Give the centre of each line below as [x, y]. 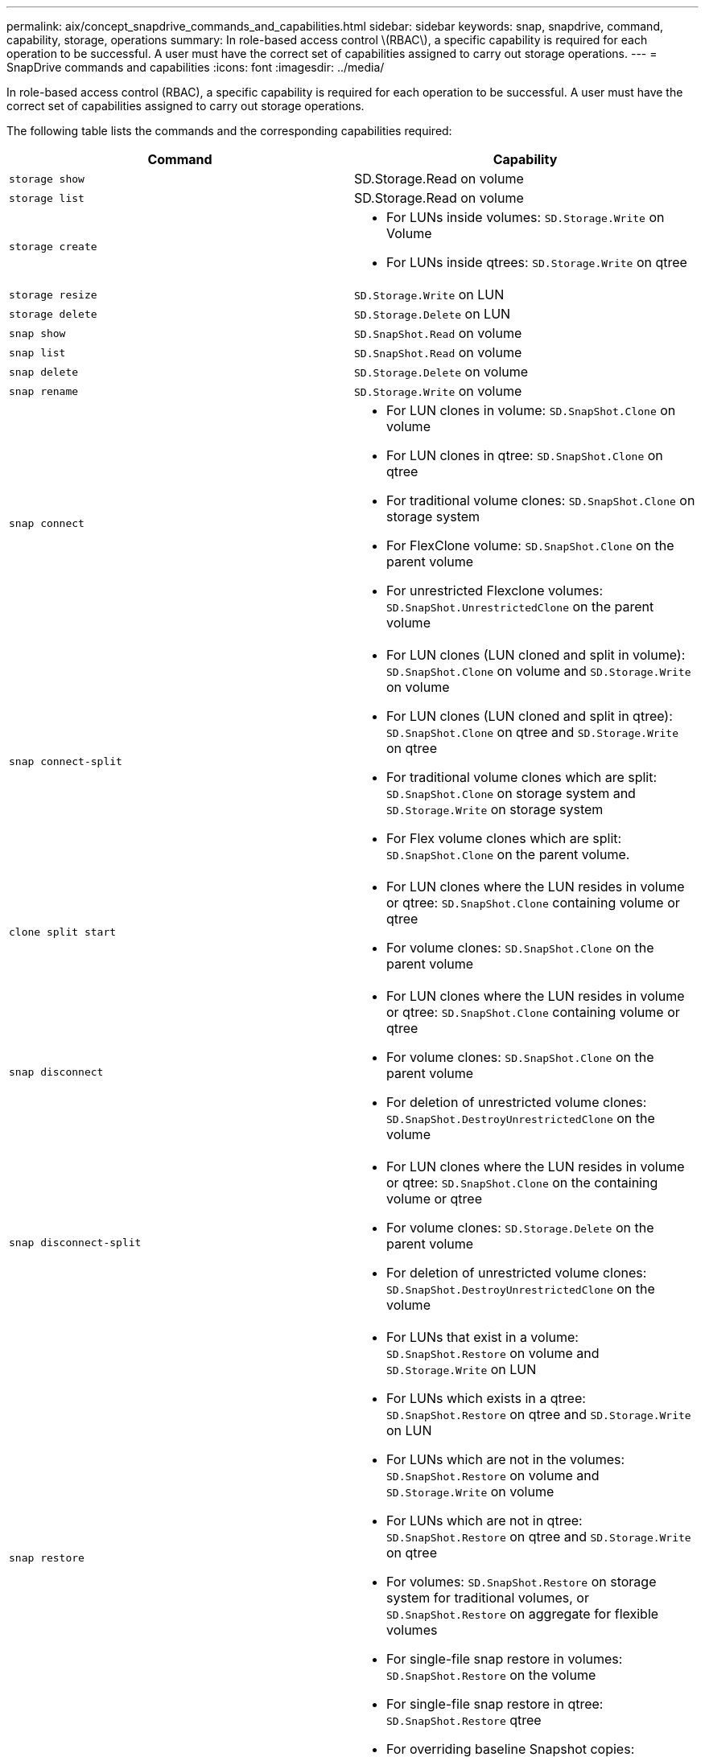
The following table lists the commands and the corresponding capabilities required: [229, 131]
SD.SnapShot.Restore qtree [464, 1720]
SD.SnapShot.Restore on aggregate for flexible [523, 1614]
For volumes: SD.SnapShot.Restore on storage [522, 1582]
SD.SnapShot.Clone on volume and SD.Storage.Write [539, 671]
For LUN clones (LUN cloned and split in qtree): [530, 716]
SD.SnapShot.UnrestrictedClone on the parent [520, 607]
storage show [47, 179]
